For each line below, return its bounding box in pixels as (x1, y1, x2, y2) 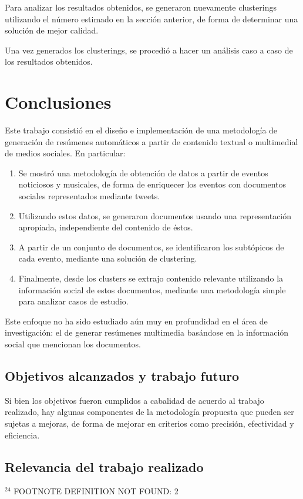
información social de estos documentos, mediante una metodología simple (18, 283, 286, 296)
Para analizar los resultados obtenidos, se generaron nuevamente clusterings (5, 1, 277, 13)
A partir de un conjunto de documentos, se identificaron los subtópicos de (18, 240, 284, 253)
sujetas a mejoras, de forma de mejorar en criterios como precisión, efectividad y (5, 417, 294, 429)
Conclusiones (5, 90, 112, 114)
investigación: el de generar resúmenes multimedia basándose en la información (5, 326, 289, 339)
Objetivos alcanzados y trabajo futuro (5, 366, 240, 384)
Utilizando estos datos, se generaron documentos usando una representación (18, 209, 292, 222)
